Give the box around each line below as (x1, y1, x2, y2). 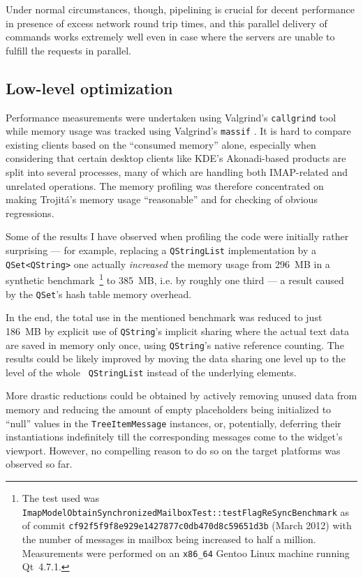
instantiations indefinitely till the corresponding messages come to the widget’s (6, 429, 343, 444)
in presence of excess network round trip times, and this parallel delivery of (6, 15, 327, 30)
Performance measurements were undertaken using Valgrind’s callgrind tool (6, 110, 336, 124)
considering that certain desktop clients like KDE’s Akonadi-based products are (6, 151, 346, 165)
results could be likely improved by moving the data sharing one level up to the (6, 351, 346, 366)
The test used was (22, 491, 100, 505)
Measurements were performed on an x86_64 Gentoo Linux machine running (22, 545, 350, 560)
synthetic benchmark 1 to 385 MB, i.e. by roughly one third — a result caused (6, 271, 344, 288)
